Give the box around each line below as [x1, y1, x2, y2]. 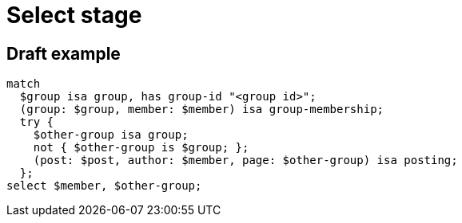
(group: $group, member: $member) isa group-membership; [19, 103, 384, 116]
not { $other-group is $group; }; [33, 141, 249, 155]
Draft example [6, 43, 121, 64]
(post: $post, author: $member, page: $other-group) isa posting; [33, 154, 458, 167]
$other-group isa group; [33, 128, 189, 142]
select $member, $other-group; [6, 179, 202, 193]
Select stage [6, 2, 142, 29]
